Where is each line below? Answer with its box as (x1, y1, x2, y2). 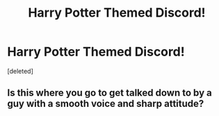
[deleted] (7, 67, 33, 75)
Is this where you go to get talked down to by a (7, 87, 212, 99)
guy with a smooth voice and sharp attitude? (7, 98, 204, 110)
